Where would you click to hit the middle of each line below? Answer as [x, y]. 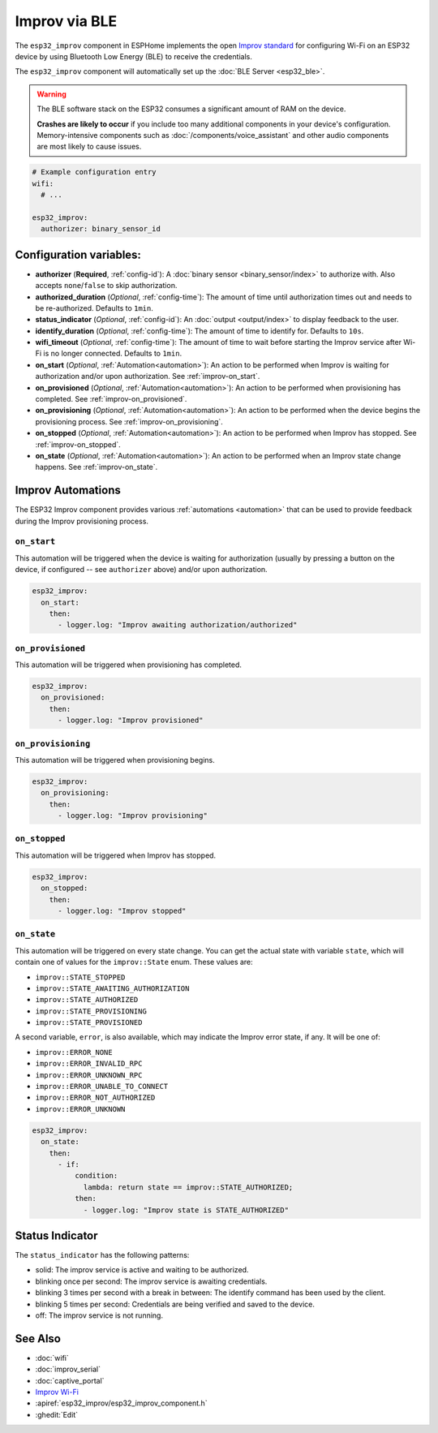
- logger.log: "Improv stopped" [122, 911]
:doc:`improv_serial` [68, 1369]
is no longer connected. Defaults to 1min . [113, 354]
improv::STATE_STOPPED [80, 977]
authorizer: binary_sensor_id [101, 229]
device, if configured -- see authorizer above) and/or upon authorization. [141, 570]
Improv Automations [68, 491]
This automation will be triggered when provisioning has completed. [129, 665]
